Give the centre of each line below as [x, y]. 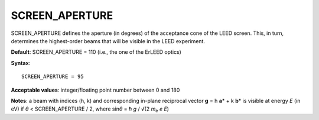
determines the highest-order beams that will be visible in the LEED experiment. [108, 41]
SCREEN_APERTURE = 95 [53, 77]
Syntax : [21, 63]
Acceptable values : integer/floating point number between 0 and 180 [95, 90]
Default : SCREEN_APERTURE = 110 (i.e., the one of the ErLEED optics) [96, 52]
